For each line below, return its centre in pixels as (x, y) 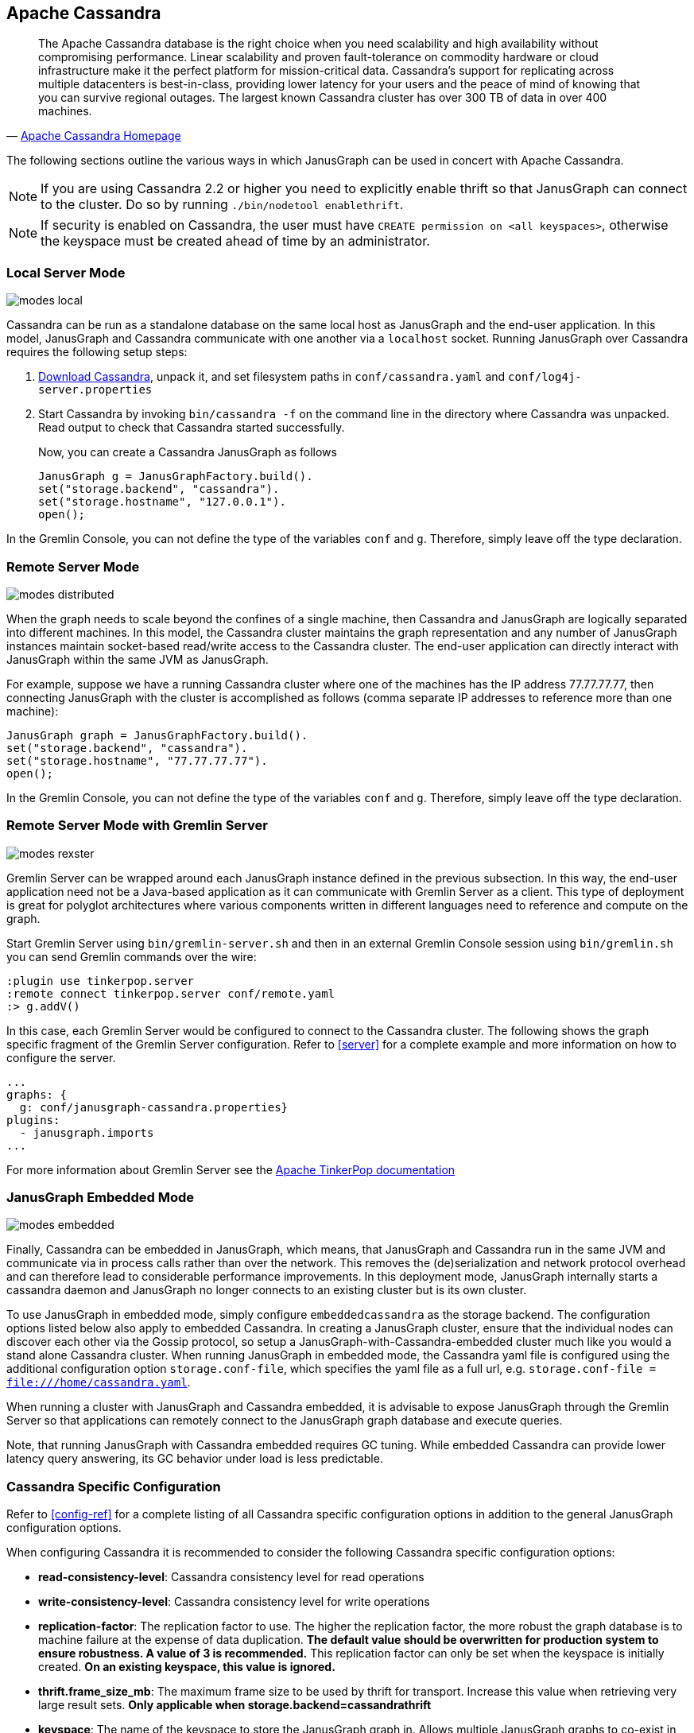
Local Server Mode (66, 272)
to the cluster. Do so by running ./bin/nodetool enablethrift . (222, 205)
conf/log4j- (545, 377)
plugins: (33, 1120)
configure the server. (61, 1057)
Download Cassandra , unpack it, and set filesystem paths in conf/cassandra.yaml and (272, 377)
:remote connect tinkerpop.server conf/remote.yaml (171, 993)
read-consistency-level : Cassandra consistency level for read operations (231, 1577)
